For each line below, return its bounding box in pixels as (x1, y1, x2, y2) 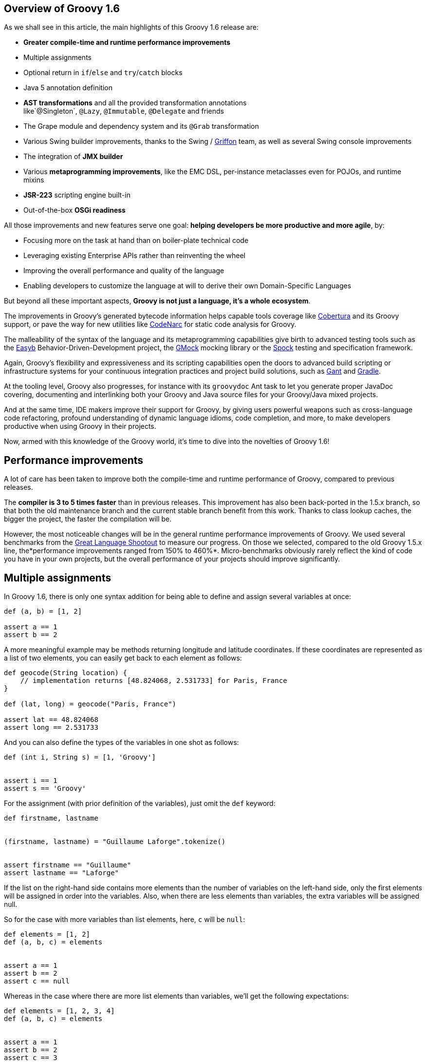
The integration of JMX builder (23, 152, 123, 161)
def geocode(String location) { (4, 669, 127, 677)
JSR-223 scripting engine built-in (23, 191, 130, 200)
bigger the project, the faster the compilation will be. (4, 515, 172, 523)
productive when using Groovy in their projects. (4, 422, 156, 431)
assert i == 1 (4, 777, 57, 785)
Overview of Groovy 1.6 (4, 2, 120, 15)
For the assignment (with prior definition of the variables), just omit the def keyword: (4, 799, 276, 808)
